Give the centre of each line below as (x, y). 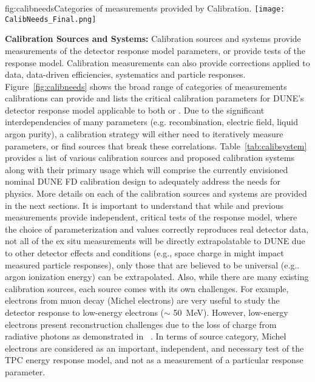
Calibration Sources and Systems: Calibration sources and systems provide (153, 39)
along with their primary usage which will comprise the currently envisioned (147, 169)
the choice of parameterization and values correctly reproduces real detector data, (157, 229)
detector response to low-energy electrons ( (85, 312)
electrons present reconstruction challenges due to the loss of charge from (141, 324)
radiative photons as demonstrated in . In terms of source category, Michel (146, 336)
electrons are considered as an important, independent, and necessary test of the (154, 348)
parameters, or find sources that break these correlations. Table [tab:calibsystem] (156, 145)
